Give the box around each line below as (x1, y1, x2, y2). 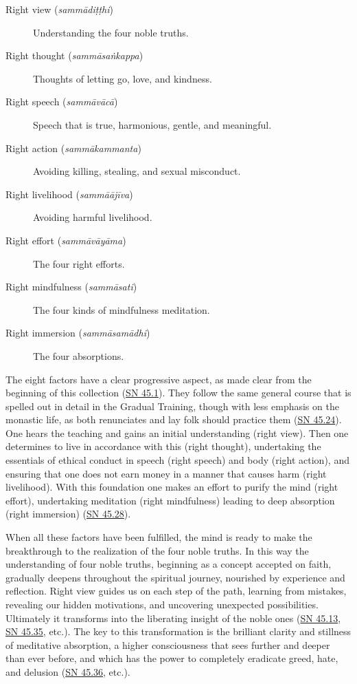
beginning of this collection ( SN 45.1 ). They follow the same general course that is (5, 385, 352, 400)
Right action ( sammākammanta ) (5, 140, 141, 155)
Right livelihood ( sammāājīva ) (5, 186, 133, 201)
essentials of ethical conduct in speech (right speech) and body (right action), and (5, 453, 349, 467)
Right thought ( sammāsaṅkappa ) (5, 48, 143, 63)
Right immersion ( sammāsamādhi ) (5, 325, 150, 340)
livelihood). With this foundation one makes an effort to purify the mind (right (5, 480, 338, 494)
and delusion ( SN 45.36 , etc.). (5, 664, 130, 678)
